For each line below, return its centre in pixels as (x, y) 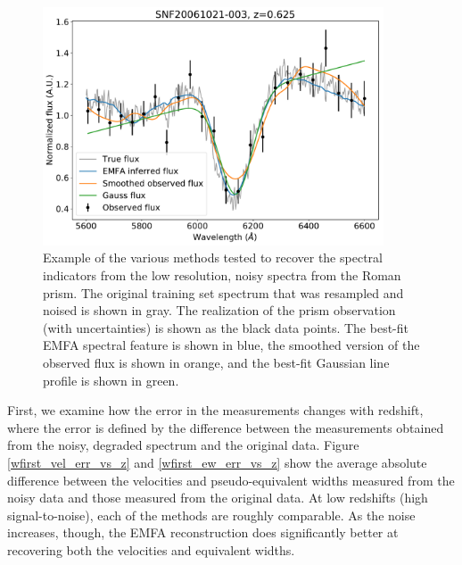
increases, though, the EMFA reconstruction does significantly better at (203, 532)
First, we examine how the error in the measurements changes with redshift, (215, 410)
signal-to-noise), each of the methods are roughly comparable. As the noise (211, 515)
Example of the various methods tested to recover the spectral (213, 258)
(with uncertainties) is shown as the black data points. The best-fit (226, 327)
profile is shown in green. (111, 380)
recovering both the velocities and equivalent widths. (151, 549)
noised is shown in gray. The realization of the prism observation (219, 310)
